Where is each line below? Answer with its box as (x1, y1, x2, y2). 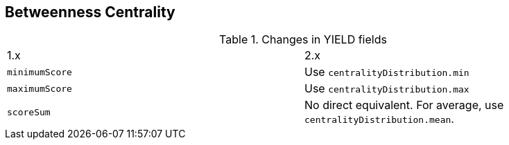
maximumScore (7, 83, 72, 94)
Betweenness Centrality (5, 3, 175, 21)
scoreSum (7, 106, 51, 117)
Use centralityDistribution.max (304, 81, 469, 96)
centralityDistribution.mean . (304, 112, 454, 126)
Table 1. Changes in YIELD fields (219, 32, 387, 47)
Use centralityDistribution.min (304, 65, 469, 79)
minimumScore (7, 66, 72, 77)
